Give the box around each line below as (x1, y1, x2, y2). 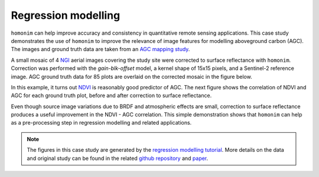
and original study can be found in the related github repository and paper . (27, 155, 209, 162)
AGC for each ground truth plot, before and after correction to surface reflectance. (11, 92, 212, 99)
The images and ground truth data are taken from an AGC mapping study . (11, 46, 190, 53)
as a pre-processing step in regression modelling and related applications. (11, 119, 192, 126)
